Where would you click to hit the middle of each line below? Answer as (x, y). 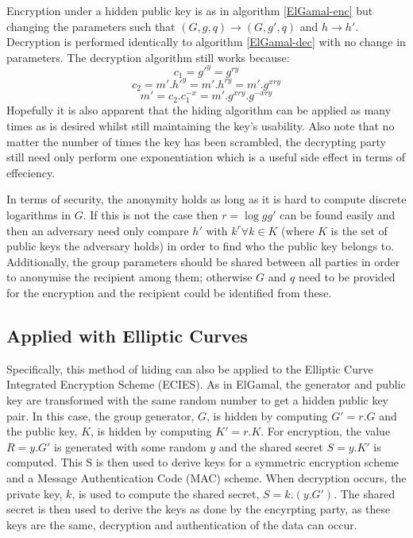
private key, (35, 493)
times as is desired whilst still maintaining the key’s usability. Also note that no (201, 126)
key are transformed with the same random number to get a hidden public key (198, 399)
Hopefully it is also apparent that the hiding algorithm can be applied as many (199, 110)
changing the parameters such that (91, 26)
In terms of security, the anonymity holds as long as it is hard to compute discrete (206, 199)
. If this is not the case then (151, 215)
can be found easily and (338, 215)
